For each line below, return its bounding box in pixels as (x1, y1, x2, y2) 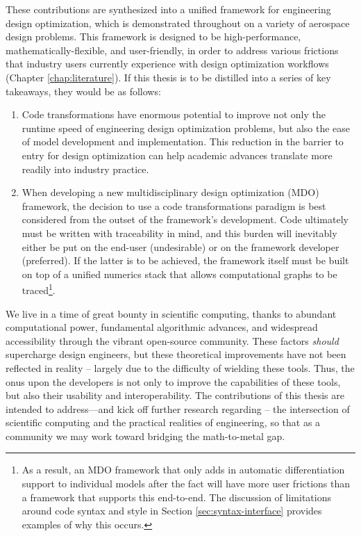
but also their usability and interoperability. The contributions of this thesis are (6, 388, 344, 403)
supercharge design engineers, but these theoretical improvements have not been (6, 347, 346, 362)
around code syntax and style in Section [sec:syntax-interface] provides (22, 503, 322, 518)
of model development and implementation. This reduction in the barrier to (22, 134, 344, 149)
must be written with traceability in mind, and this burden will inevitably (22, 225, 337, 240)
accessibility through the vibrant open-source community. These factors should (6, 333, 339, 348)
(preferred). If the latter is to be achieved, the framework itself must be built (22, 253, 349, 268)
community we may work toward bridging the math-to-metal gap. (6, 428, 285, 443)
